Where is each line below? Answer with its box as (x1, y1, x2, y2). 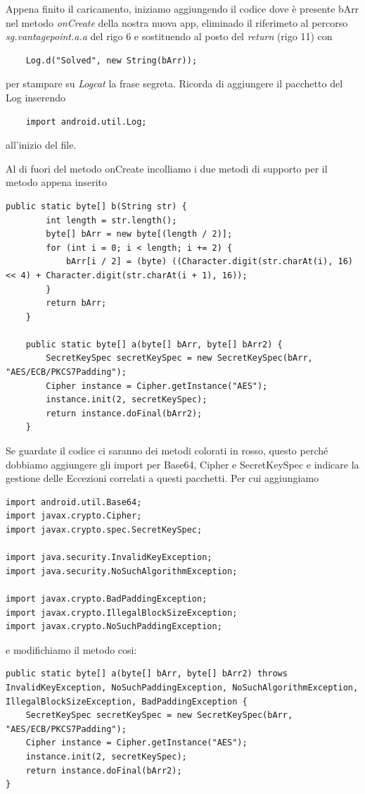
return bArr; (46, 298, 107, 309)
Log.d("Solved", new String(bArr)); (25, 55, 198, 66)
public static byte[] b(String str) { (6, 201, 187, 211)
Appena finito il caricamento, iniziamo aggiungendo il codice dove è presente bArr (6, 1, 359, 15)
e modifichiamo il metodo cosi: (6, 642, 137, 657)
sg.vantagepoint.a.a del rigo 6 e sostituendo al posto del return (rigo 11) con (6, 29, 333, 44)
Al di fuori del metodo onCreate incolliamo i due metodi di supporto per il (6, 161, 328, 175)
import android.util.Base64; (6, 497, 142, 507)
